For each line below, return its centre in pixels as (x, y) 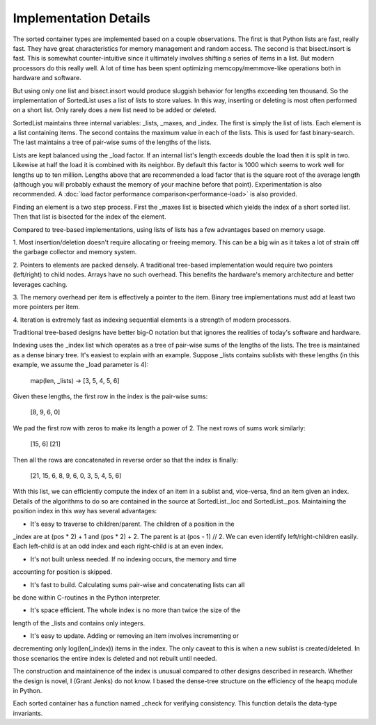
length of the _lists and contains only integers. (79, 623)
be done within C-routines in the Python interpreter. (87, 597)
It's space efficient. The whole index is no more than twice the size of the (135, 610)
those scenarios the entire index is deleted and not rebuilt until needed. (115, 658)
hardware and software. (47, 78)
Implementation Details (82, 18)
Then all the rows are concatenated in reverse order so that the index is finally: (125, 460)
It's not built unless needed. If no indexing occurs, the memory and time (133, 559)
